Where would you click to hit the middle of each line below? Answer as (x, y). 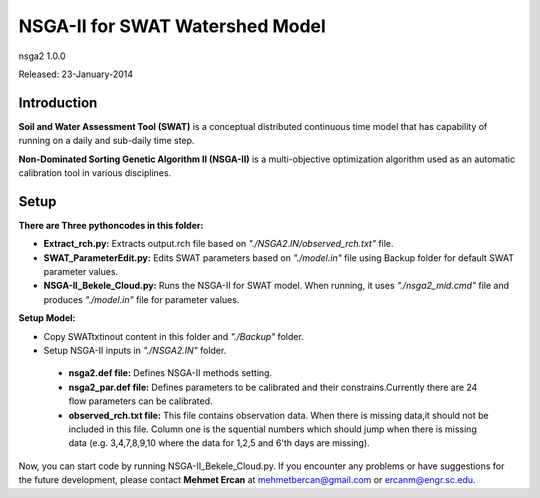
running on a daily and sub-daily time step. (106, 141)
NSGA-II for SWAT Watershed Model (172, 26)
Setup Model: (47, 318)
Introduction (58, 102)
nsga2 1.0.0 (42, 56)
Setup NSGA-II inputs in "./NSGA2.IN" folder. (135, 351)
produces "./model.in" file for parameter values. (141, 299)
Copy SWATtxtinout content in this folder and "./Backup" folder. (173, 336)
